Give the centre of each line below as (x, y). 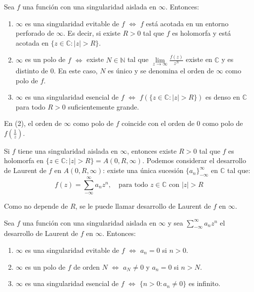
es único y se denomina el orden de (161, 70)
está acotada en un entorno (187, 23)
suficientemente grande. (103, 106)
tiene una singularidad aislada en (68, 150)
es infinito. (205, 283)
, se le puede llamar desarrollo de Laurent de (143, 206)
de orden (87, 266)
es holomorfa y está (201, 33)
